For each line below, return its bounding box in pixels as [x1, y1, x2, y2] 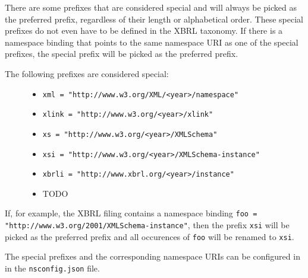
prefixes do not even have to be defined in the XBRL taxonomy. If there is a [5, 24, 283, 37]
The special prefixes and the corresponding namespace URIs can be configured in [5, 250, 300, 263]
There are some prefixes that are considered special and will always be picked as [5, 1, 297, 13]
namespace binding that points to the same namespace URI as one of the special [5, 36, 298, 48]
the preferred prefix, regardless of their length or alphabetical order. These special [5, 12, 303, 25]
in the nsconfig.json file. [5, 262, 100, 274]
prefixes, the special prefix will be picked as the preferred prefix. [5, 47, 238, 60]
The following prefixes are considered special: [5, 67, 169, 79]
